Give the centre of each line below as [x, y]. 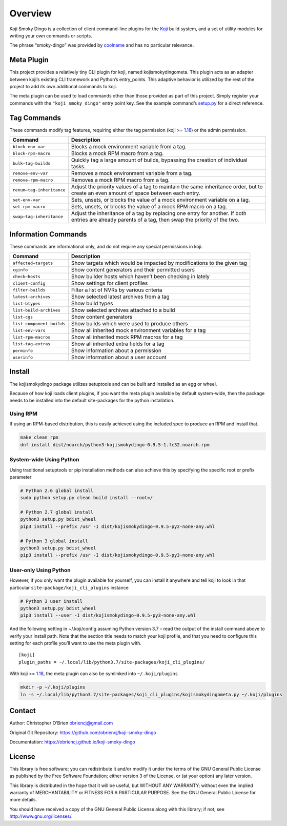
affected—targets [33, 263]
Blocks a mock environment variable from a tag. [129, 147]
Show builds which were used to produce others [129, 323]
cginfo [20, 270]
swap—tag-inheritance [38, 216]
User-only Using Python [40, 570]
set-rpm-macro [29, 207]
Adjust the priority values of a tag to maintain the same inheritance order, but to [167, 187]
